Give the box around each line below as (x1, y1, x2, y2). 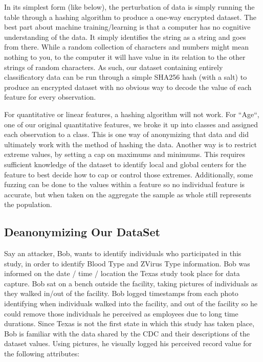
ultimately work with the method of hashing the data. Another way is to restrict (4, 139, 257, 149)
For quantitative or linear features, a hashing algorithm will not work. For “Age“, (4, 108, 259, 119)
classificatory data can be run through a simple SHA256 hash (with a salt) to (4, 72, 247, 82)
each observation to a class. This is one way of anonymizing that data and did (4, 129, 249, 140)
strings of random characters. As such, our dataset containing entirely (4, 61, 223, 72)
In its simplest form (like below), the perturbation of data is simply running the (4, 2, 255, 12)
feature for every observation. (4, 92, 96, 102)
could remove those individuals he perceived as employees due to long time (4, 308, 238, 319)
